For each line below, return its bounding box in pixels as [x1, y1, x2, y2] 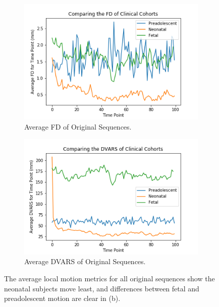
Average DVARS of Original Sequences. [24, 256, 146, 267]
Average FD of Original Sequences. [24, 121, 132, 132]
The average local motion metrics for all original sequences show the [4, 273, 215, 284]
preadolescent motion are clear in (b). [4, 293, 121, 303]
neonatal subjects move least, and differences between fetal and [4, 283, 199, 293]
